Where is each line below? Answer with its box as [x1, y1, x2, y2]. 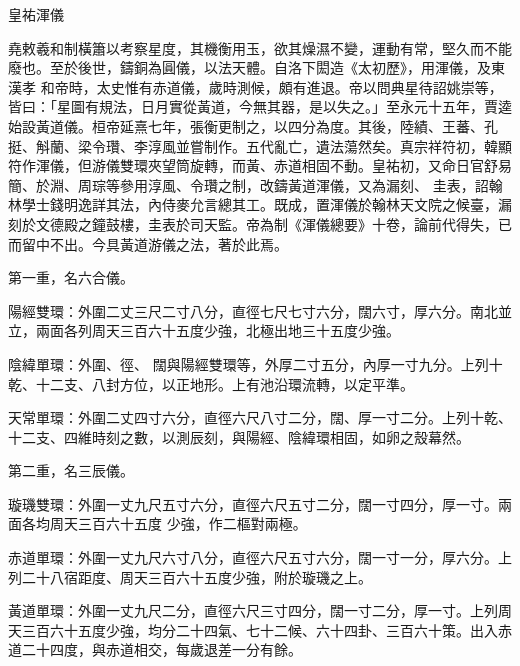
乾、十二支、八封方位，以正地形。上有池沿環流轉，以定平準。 [8, 373, 414, 394]
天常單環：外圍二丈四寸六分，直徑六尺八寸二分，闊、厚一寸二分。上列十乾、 [8, 407, 512, 428]
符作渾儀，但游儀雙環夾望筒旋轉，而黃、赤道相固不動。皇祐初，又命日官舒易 [8, 155, 512, 176]
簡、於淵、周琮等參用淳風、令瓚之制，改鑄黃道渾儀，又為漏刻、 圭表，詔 [8, 174, 489, 195]
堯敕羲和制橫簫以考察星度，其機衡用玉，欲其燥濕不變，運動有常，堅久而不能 [8, 37, 512, 58]
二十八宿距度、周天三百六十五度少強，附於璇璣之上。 [21, 566, 372, 587]
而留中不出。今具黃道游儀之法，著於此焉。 [8, 233, 288, 254]
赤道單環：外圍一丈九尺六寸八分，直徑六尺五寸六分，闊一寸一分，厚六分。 [8, 547, 498, 568]
